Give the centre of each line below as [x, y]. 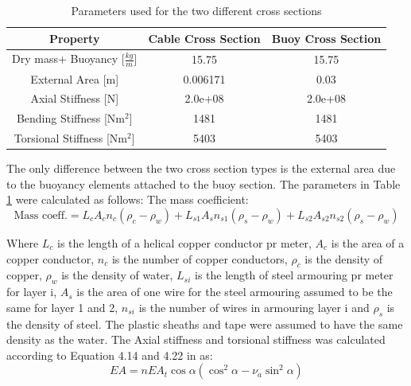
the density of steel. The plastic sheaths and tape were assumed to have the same [205, 324]
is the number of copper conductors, [200, 258]
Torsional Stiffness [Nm [71, 138]
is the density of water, [117, 275]
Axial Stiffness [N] [75, 98]
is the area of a [368, 242]
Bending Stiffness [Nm [70, 118]
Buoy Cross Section [326, 38]
